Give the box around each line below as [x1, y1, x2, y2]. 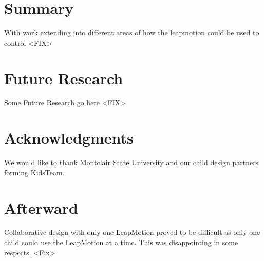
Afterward [4, 197, 78, 218]
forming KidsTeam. [4, 167, 65, 177]
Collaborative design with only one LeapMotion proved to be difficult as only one [4, 227, 260, 237]
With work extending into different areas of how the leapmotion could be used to [4, 27, 259, 38]
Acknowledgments [4, 127, 134, 148]
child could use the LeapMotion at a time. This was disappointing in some [4, 237, 238, 248]
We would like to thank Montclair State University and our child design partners [4, 157, 259, 168]
